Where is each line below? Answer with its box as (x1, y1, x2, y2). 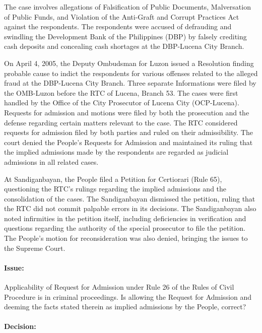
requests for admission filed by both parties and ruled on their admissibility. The (4, 127, 253, 138)
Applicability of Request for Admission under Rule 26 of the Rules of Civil (4, 282, 234, 292)
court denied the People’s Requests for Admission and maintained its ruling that (4, 137, 253, 147)
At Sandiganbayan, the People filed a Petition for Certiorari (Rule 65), (4, 173, 222, 184)
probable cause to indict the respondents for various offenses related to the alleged (4, 68, 258, 78)
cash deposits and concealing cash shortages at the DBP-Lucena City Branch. (4, 41, 244, 51)
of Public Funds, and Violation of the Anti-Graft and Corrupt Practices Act (4, 11, 239, 22)
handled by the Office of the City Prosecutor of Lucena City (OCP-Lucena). (4, 97, 239, 108)
